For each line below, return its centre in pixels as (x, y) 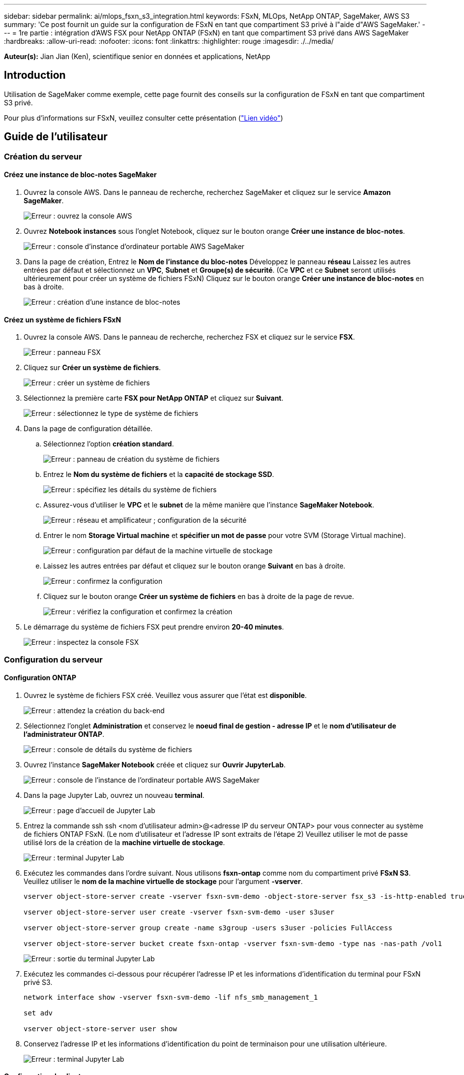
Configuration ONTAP (40, 678)
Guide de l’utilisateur (56, 137)
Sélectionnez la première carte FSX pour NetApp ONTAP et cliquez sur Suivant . (154, 398)
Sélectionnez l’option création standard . (109, 444)
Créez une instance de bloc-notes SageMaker (80, 175)
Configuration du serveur (53, 659)
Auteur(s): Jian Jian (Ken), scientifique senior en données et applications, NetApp (137, 56)
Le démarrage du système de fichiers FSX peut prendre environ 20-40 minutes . (154, 627)
